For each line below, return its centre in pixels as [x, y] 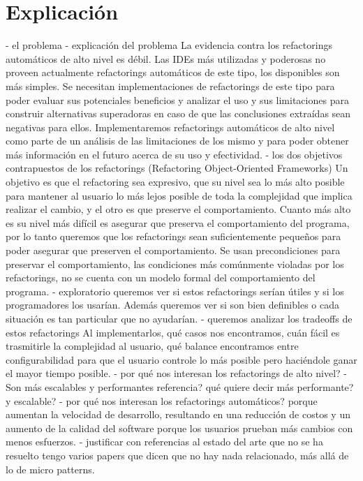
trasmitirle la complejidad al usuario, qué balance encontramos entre [152, 346]
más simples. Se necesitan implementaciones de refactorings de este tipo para [170, 86]
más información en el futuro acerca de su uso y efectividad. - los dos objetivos [174, 154]
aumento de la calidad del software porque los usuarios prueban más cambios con [179, 428]
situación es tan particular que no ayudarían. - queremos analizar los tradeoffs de [179, 318]
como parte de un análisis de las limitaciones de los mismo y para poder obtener [177, 141]
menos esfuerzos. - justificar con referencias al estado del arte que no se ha [164, 442]
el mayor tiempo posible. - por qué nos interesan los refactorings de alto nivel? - [176, 373]
